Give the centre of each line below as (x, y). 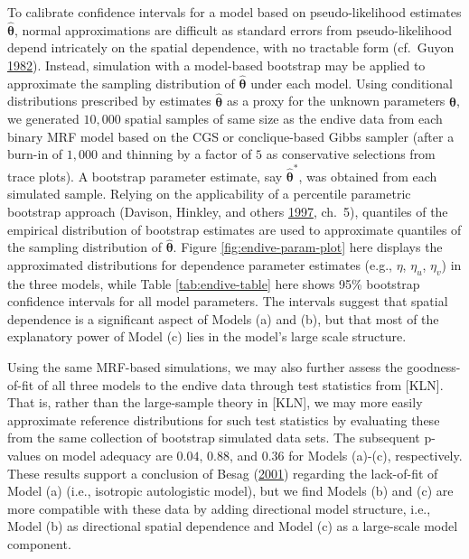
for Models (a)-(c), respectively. (375, 456)
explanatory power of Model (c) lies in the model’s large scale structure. (207, 336)
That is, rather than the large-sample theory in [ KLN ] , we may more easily (215, 402)
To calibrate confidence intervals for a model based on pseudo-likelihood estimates (234, 12)
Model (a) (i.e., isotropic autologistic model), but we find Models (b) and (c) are (230, 491)
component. (39, 544)
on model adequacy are (108, 456)
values (24, 456)
